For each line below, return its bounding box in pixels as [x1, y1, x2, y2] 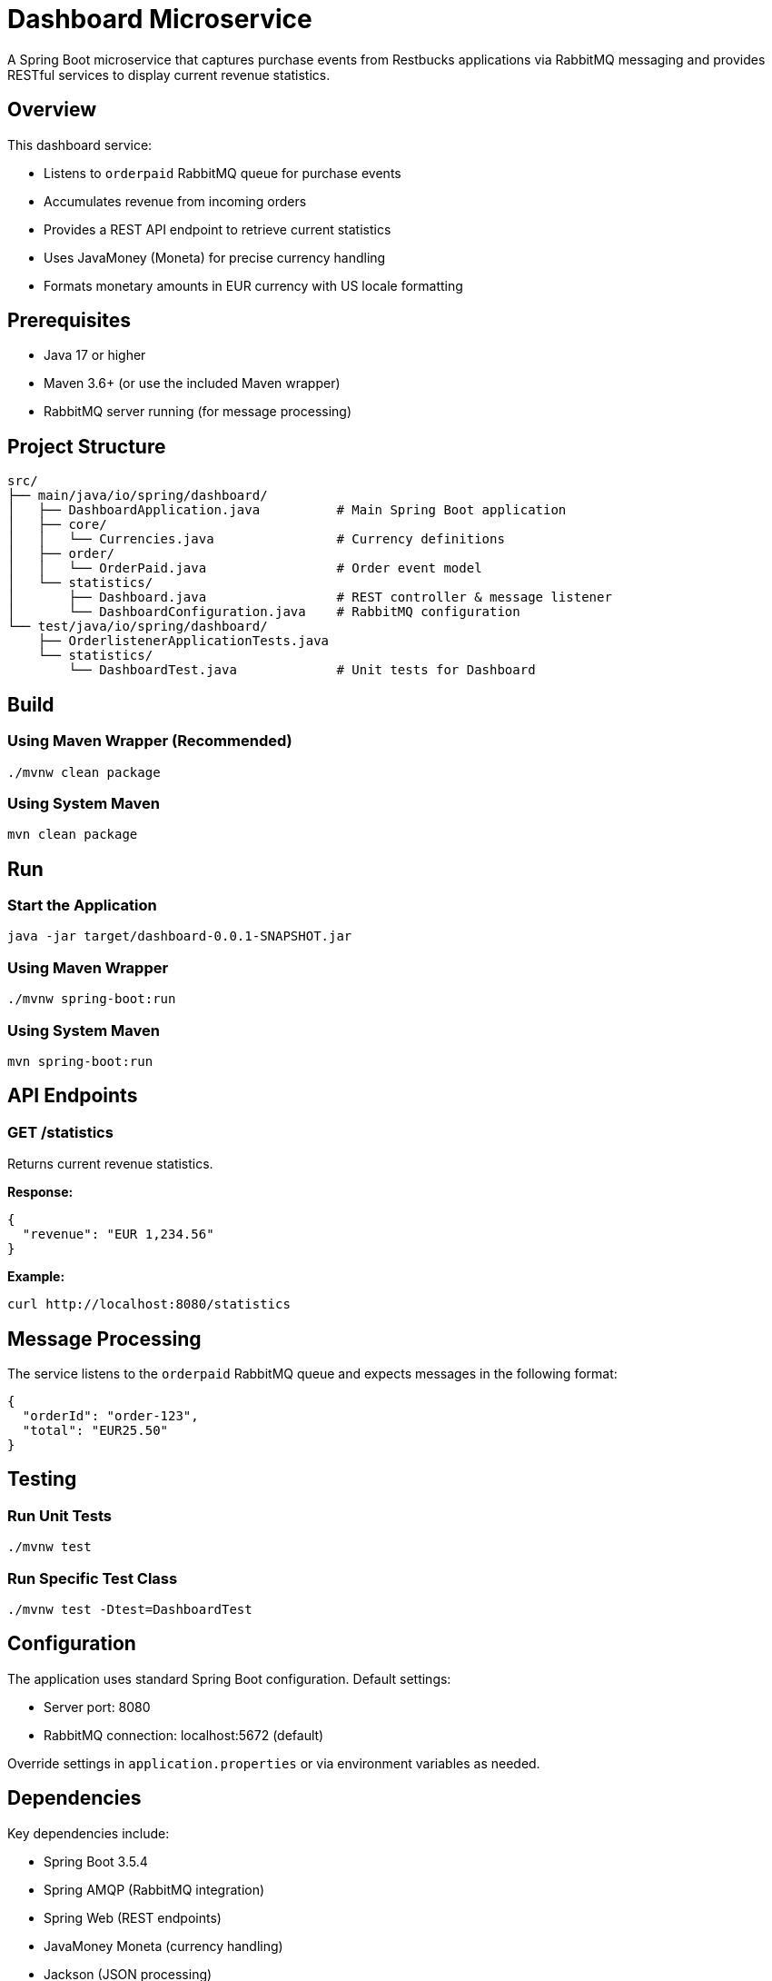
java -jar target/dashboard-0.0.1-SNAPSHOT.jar [7, 929, 352, 944]
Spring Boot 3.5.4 [44, 1853, 148, 1869]
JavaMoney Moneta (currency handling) [44, 1937, 283, 1954]
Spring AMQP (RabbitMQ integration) [44, 1881, 265, 1897]
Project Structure [7, 434, 166, 458]
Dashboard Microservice [7, 4, 312, 35]
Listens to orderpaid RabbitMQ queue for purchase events [44, 164, 401, 181]
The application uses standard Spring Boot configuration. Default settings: [7, 1670, 451, 1687]
